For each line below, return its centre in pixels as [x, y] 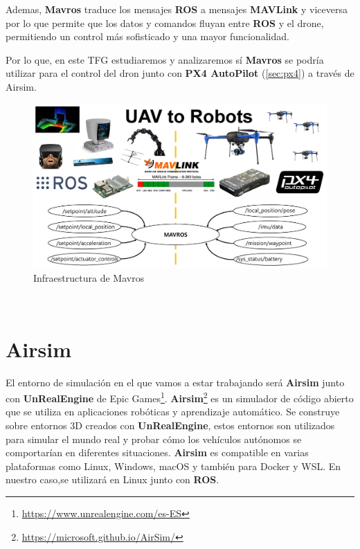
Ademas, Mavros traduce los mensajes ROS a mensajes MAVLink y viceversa [177, 9]
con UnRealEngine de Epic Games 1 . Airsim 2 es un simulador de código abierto [180, 397]
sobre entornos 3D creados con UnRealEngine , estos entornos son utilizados [170, 425]
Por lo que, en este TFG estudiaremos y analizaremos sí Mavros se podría [165, 59]
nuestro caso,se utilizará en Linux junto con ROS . [112, 479]
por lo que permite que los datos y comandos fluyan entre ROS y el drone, [165, 22]
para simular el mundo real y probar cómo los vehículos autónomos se [154, 439]
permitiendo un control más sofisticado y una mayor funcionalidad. [147, 36]
